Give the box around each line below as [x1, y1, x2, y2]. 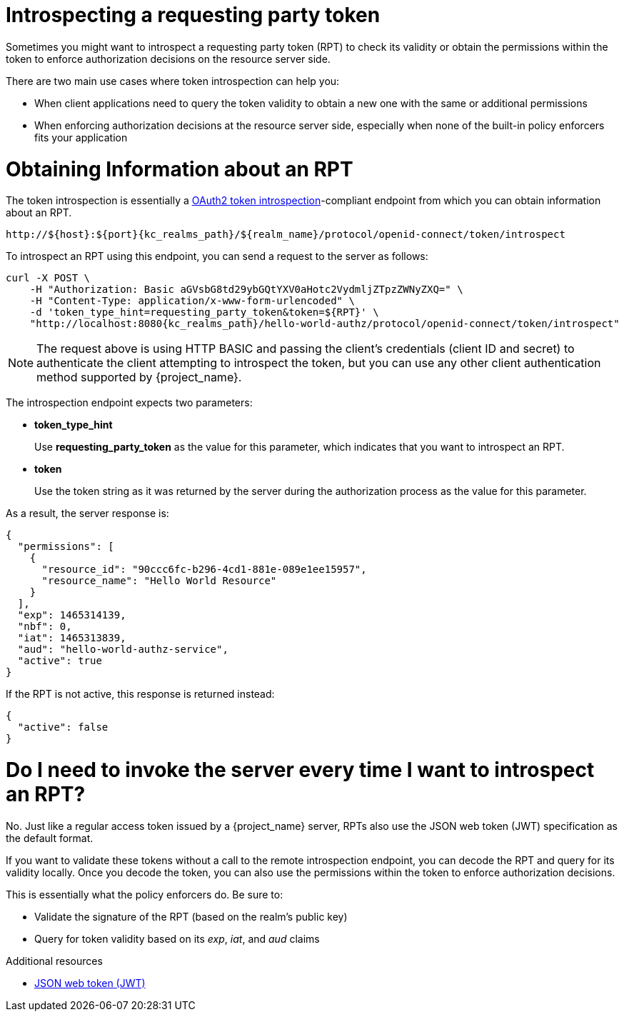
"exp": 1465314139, [17, 609, 126, 621]
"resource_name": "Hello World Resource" [41, 575, 277, 587]
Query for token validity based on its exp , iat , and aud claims [34, 932, 320, 945]
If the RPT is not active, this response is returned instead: [6, 688, 275, 701]
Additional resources [6, 954, 103, 967]
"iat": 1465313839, [17, 632, 126, 644]
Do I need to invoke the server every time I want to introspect [6, 758, 595, 782]
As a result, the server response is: [6, 507, 169, 520]
